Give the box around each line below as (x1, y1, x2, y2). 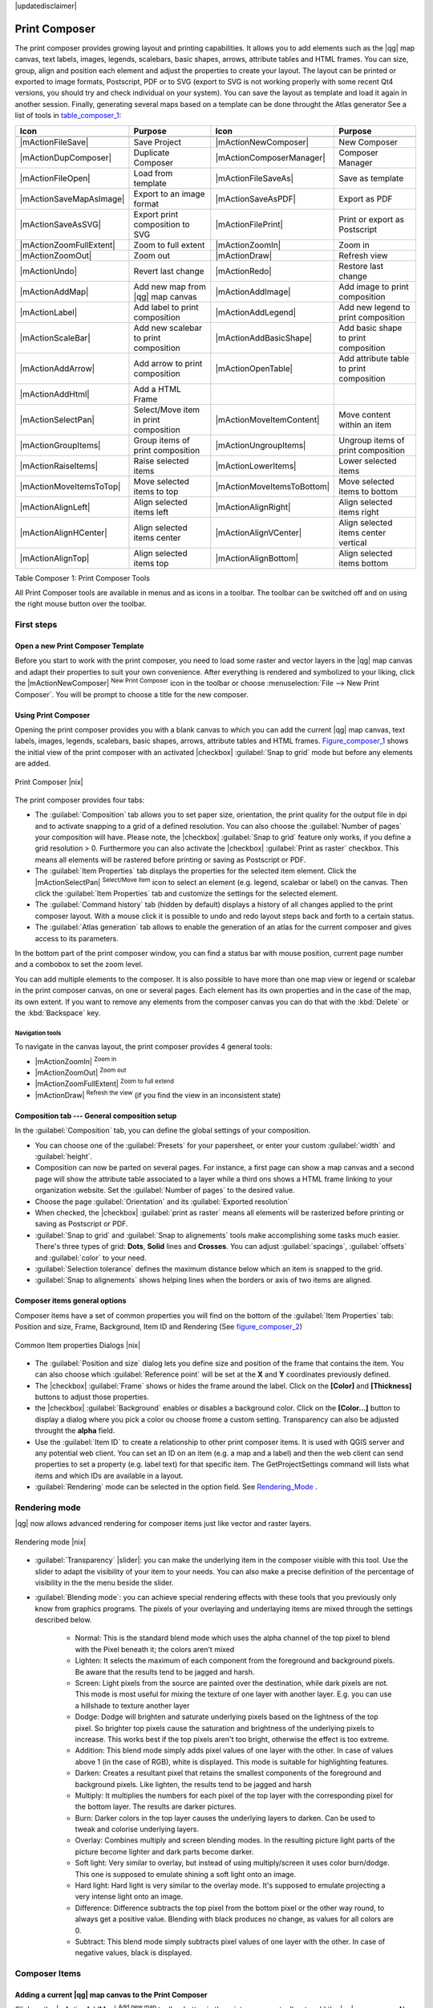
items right (338, 506, 379, 517)
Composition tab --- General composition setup (14, 1111, 177, 1120)
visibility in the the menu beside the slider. (34, 1577, 174, 1587)
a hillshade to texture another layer (75, 1700, 190, 1710)
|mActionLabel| (19, 306, 78, 317)
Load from (133, 167, 173, 178)
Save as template (338, 173, 404, 184)
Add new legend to (338, 301, 411, 312)
